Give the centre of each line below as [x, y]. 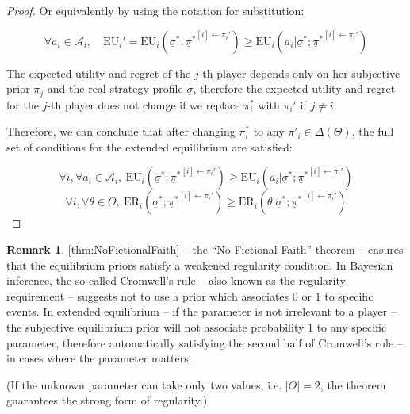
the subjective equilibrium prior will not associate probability [155, 326]
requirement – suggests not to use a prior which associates [148, 295]
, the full [373, 131]
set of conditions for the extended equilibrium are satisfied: [149, 146]
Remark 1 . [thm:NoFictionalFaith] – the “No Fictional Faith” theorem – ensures [205, 249]
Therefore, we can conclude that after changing [121, 131]
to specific [349, 295]
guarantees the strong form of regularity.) [107, 400]
